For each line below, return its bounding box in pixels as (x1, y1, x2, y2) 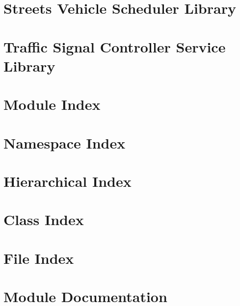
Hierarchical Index (3, 171, 132, 191)
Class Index (3, 209, 84, 229)
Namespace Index (3, 132, 126, 153)
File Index (3, 248, 74, 268)
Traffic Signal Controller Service (3, 36, 226, 56)
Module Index (3, 94, 101, 114)
